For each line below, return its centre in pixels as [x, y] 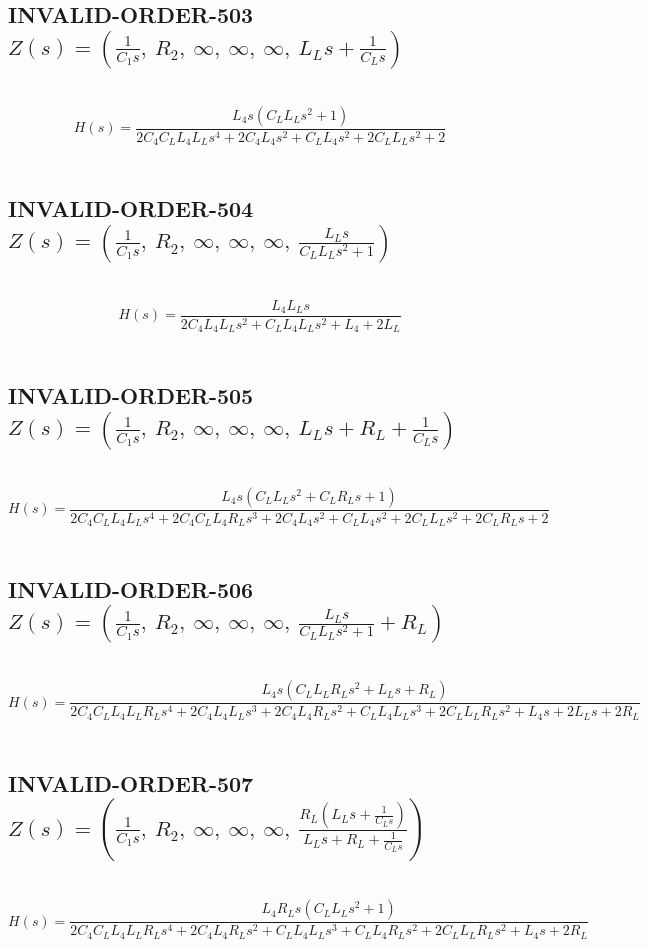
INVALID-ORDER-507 [131, 782]
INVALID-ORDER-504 [131, 208]
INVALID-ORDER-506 [131, 589]
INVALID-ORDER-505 [131, 395]
